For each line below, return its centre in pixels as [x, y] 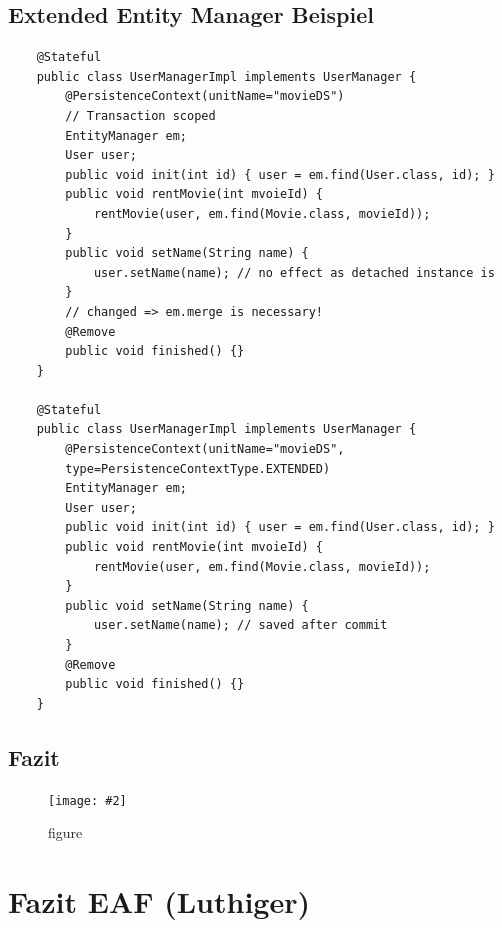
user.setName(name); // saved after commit [240, 625]
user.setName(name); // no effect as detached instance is [294, 272]
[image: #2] [87, 800]
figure [65, 832]
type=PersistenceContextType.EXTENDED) [198, 468]
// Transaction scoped [140, 115]
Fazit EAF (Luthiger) [159, 901]
